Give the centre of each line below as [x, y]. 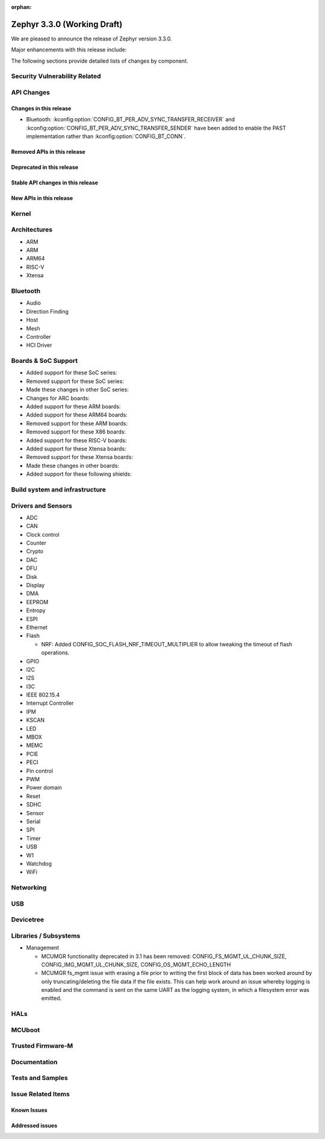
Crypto [35, 551]
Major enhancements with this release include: [69, 50]
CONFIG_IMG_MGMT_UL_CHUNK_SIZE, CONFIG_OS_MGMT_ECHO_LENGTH [136, 964]
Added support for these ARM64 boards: [77, 415]
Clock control [43, 534]
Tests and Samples [40, 1078]
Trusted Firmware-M [42, 1046]
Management [43, 948]
